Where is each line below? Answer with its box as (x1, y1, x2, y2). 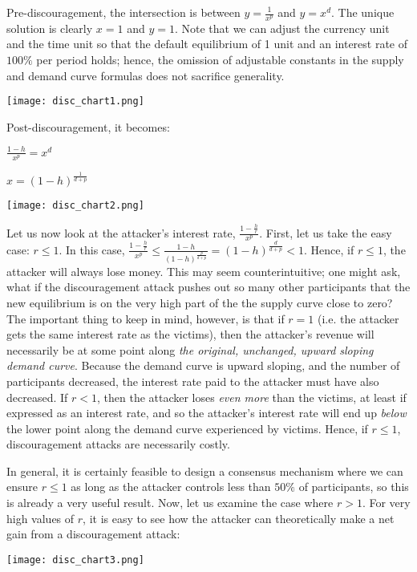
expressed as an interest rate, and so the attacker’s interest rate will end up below (6, 404, 407, 421)
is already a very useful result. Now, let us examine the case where (6, 494, 334, 511)
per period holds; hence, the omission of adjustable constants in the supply (36, 51, 404, 68)
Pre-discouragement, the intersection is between (6, 4, 241, 20)
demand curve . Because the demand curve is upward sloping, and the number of (6, 357, 400, 374)
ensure (6, 478, 38, 495)
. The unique (331, 4, 395, 20)
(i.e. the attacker (317, 310, 399, 327)
